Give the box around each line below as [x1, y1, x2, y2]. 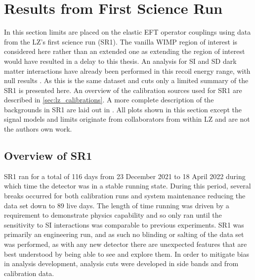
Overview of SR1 [4, 148, 92, 163]
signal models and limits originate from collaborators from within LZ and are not [4, 114, 250, 124]
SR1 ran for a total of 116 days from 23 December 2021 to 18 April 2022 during [4, 171, 246, 181]
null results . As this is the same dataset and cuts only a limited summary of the [4, 75, 249, 86]
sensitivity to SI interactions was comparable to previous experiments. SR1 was [4, 219, 244, 230]
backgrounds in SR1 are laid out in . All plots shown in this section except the [4, 104, 242, 114]
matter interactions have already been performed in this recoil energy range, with [4, 65, 251, 76]
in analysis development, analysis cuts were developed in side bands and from [4, 258, 239, 269]
